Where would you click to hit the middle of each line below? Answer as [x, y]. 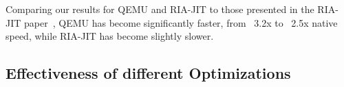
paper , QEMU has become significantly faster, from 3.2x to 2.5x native [181, 22]
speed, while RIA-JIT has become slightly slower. [110, 36]
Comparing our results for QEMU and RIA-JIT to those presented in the [160, 9]
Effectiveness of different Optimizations [148, 73]
